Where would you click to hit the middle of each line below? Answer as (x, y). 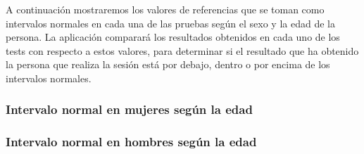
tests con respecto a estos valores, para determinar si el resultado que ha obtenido (182, 50)
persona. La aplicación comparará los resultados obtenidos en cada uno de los (173, 37)
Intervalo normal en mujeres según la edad (129, 109)
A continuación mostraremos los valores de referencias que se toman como (165, 9)
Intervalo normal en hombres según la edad (131, 142)
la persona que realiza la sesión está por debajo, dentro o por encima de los (168, 64)
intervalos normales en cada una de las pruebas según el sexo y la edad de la (170, 23)
